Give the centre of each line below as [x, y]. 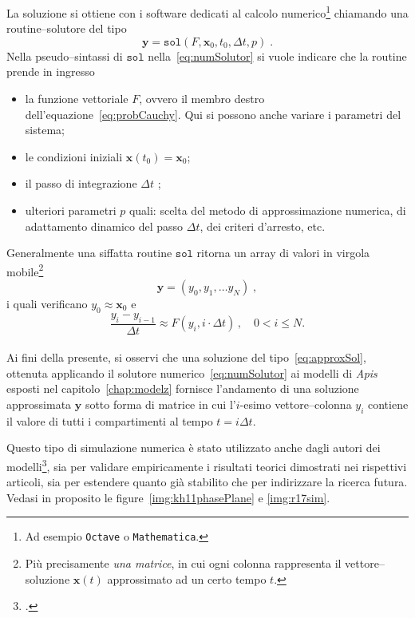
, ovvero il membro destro [202, 99]
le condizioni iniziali [74, 156]
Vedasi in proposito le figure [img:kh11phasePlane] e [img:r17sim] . [168, 497]
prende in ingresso [51, 71]
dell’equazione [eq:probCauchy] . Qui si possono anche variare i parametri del [213, 114]
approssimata [39, 404]
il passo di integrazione [81, 183]
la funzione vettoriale [77, 99]
